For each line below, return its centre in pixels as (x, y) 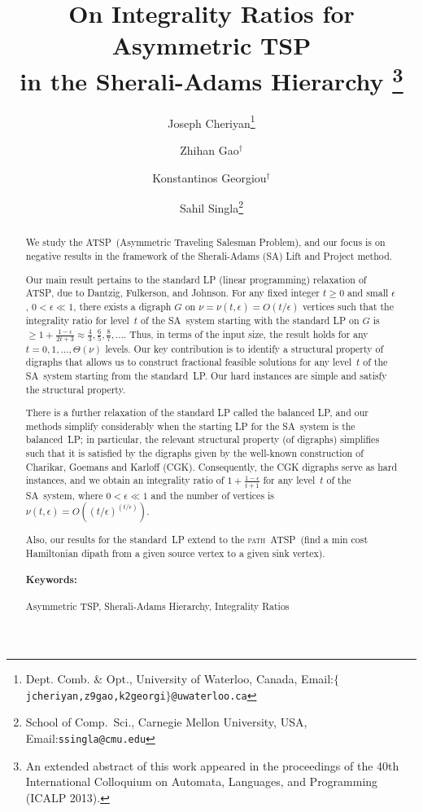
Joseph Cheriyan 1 (211, 121)
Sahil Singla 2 (211, 206)
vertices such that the (348, 306)
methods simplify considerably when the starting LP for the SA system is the (190, 426)
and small (368, 293)
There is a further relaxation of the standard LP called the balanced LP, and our (197, 413)
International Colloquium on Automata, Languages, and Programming (202, 781)
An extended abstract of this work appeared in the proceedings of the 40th (212, 765)
